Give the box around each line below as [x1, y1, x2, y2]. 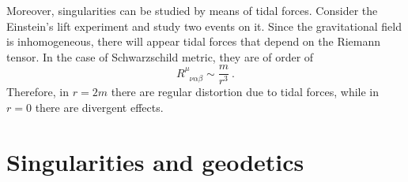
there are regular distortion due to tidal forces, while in [111, 84, 379, 100]
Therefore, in [6, 84, 70, 100]
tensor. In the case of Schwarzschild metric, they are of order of [6, 48, 314, 65]
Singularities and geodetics [6, 145, 304, 177]
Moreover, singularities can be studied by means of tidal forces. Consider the [6, 2, 378, 18]
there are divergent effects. [35, 99, 164, 116]
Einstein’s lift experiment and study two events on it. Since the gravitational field [6, 17, 402, 34]
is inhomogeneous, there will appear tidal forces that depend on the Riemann [6, 33, 381, 50]
